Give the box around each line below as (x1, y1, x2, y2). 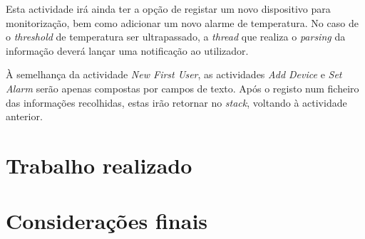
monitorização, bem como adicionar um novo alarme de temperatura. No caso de (6, 15, 359, 30)
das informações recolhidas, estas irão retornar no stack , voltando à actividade (6, 95, 347, 110)
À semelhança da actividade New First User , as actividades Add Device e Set (6, 67, 342, 82)
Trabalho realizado (6, 150, 192, 179)
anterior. (6, 109, 43, 124)
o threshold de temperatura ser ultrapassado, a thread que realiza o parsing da (6, 29, 346, 44)
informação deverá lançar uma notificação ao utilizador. (6, 43, 249, 58)
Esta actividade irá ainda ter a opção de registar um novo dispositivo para (6, 1, 331, 16)
